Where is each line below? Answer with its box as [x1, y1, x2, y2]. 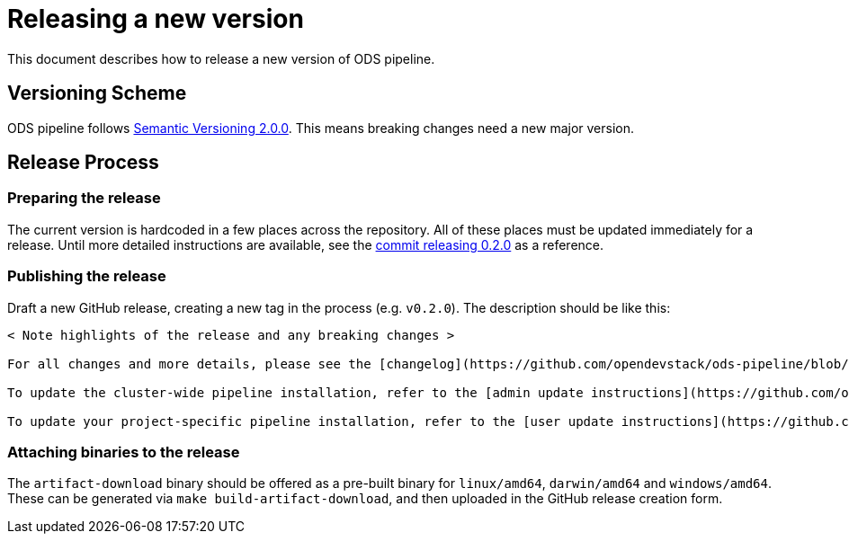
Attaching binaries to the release [7, 442, 240, 461]
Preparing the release [7, 189, 161, 208]
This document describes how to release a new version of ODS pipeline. [7, 50, 435, 67]
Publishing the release [7, 267, 166, 286]
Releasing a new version [7, 4, 304, 34]
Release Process [7, 151, 159, 174]
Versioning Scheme [7, 82, 187, 105]
